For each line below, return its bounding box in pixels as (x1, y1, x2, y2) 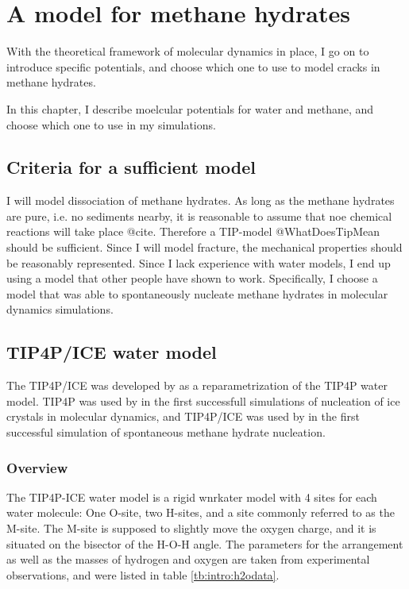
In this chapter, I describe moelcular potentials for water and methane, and (6, 100, 374, 117)
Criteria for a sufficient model (6, 155, 257, 179)
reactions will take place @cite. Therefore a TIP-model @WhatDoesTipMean (6, 223, 380, 240)
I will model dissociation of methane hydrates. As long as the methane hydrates (6, 192, 395, 209)
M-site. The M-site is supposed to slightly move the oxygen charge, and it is (6, 520, 376, 537)
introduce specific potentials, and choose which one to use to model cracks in (6, 58, 380, 75)
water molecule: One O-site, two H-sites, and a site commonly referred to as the (6, 504, 395, 521)
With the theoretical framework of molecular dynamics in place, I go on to (6, 43, 369, 60)
